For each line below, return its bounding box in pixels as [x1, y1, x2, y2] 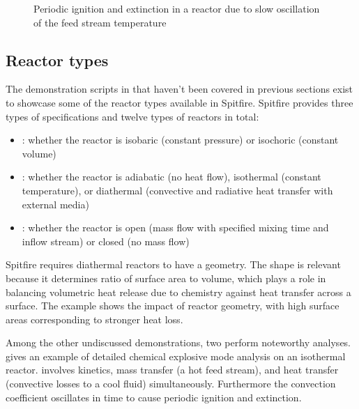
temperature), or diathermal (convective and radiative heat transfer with [22, 183, 333, 197]
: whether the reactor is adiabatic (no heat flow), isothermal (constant [22, 169, 321, 184]
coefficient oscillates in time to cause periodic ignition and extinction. [6, 389, 302, 404]
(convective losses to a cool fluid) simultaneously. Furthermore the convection [6, 376, 336, 391]
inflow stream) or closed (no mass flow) [22, 233, 190, 248]
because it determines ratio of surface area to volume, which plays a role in [6, 270, 326, 285]
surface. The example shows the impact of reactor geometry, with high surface [6, 298, 339, 313]
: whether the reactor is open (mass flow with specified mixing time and [22, 220, 329, 235]
